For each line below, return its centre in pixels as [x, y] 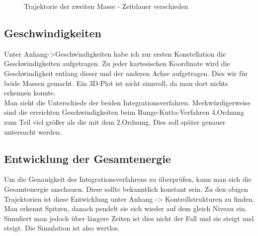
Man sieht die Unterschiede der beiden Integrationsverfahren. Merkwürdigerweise [128, 102]
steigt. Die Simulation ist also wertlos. [62, 228]
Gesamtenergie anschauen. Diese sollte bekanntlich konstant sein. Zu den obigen [126, 189]
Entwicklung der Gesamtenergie [87, 158]
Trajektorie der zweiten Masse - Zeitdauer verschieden [106, 6]
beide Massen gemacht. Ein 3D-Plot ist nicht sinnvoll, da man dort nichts [116, 83]
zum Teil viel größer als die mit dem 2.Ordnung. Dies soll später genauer [115, 121]
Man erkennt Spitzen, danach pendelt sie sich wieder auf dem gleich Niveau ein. [126, 208]
